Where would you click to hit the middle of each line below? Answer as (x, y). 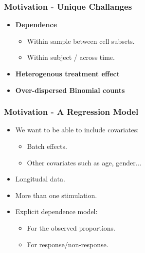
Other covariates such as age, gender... (84, 162)
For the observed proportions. (71, 227)
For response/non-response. (68, 244)
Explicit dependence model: (56, 211)
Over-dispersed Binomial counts (70, 90)
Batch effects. (47, 146)
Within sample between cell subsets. (81, 41)
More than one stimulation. (56, 195)
